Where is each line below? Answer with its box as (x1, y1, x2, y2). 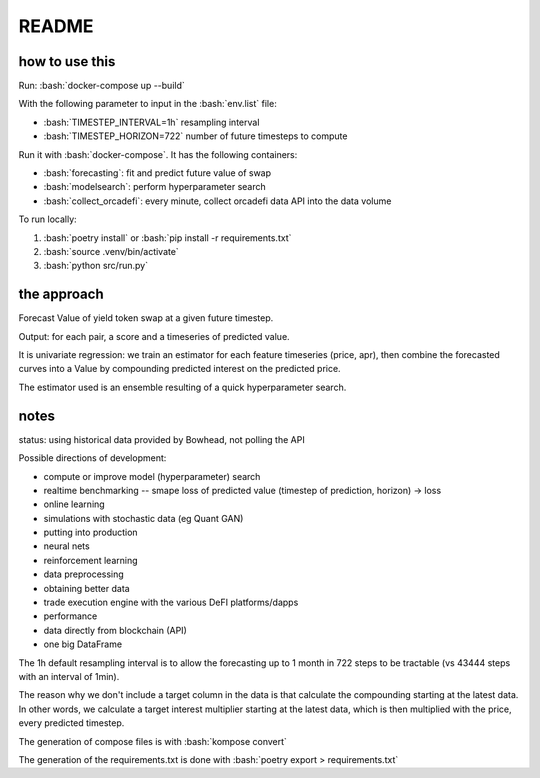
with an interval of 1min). (18, 670, 120, 682)
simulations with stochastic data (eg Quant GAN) (43, 512, 244, 524)
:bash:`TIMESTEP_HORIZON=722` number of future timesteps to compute (43, 130, 348, 142)
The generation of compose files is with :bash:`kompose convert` (18, 735, 287, 747)
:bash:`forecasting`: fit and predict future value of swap (43, 167, 272, 179)
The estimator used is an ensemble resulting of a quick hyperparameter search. (18, 381, 347, 393)
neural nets (43, 540, 90, 552)
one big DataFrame (43, 638, 123, 650)
